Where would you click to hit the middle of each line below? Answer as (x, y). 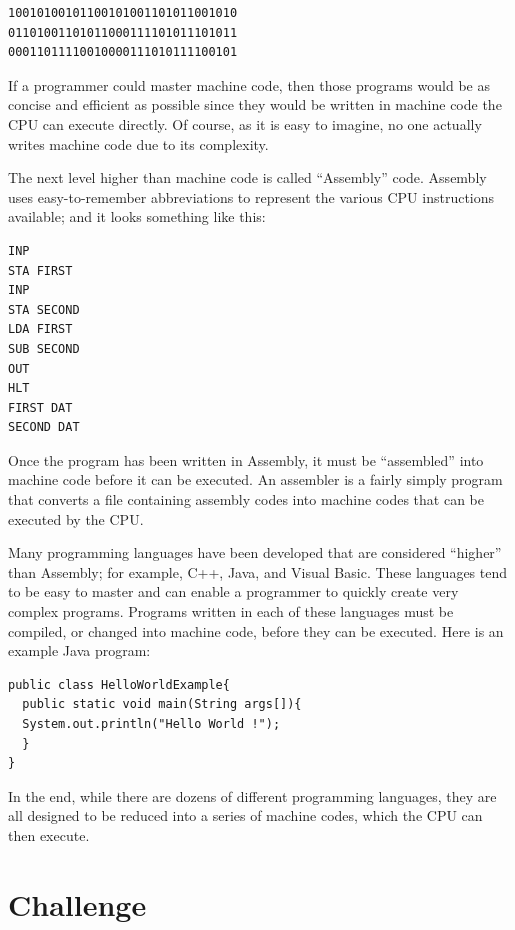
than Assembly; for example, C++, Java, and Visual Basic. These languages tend (258, 571)
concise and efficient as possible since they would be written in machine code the (255, 104)
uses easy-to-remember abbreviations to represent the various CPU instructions (251, 196)
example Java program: (79, 650)
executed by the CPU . (76, 518)
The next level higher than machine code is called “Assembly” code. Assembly (247, 177)
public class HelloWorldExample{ (119, 684)
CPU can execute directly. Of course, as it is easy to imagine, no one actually (245, 123)
